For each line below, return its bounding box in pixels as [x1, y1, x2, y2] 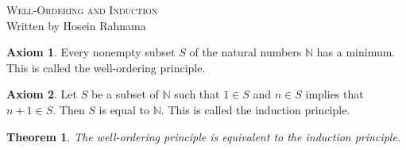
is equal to [99, 101, 150, 117]
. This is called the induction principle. [160, 101, 350, 117]
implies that [305, 86, 364, 102]
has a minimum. [316, 44, 396, 60]
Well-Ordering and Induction [6, 2, 158, 17]
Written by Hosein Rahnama [6, 17, 146, 33]
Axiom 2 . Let [6, 86, 77, 102]
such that [174, 86, 220, 102]
